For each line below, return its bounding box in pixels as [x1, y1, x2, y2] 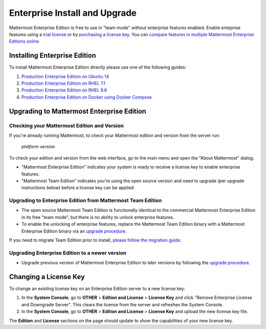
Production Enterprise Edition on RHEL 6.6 [21, 87, 107, 93]
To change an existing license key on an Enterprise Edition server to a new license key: [9, 286, 186, 291]
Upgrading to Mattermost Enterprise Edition [9, 107, 146, 116]
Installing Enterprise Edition [9, 51, 96, 60]
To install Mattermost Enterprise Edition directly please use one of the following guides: [9, 64, 187, 70]
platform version [21, 144, 55, 150]
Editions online [9, 39, 39, 44]
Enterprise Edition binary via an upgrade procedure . [21, 228, 127, 234]
